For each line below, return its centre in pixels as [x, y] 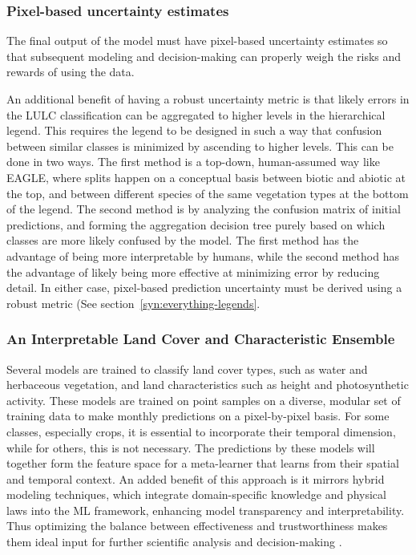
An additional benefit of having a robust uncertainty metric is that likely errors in [208, 99]
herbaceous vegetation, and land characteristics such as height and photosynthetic [208, 385]
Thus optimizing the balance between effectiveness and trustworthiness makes [197, 526]
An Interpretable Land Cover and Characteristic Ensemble [201, 339]
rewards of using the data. [71, 72]
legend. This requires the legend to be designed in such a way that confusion [194, 130]
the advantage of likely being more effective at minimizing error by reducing [193, 271]
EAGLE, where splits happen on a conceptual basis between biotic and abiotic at [206, 177]
